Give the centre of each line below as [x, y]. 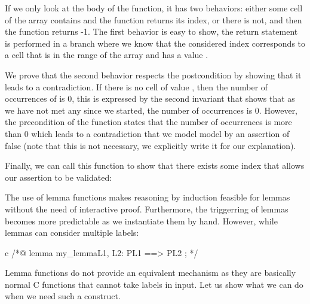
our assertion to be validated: [59, 177]
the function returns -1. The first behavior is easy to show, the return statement [151, 31]
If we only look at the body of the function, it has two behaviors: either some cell [154, 8]
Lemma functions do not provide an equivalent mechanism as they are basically [151, 273]
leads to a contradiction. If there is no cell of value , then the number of [136, 86]
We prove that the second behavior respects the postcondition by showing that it [153, 75]
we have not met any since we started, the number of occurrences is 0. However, [151, 110]
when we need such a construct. [63, 296]
